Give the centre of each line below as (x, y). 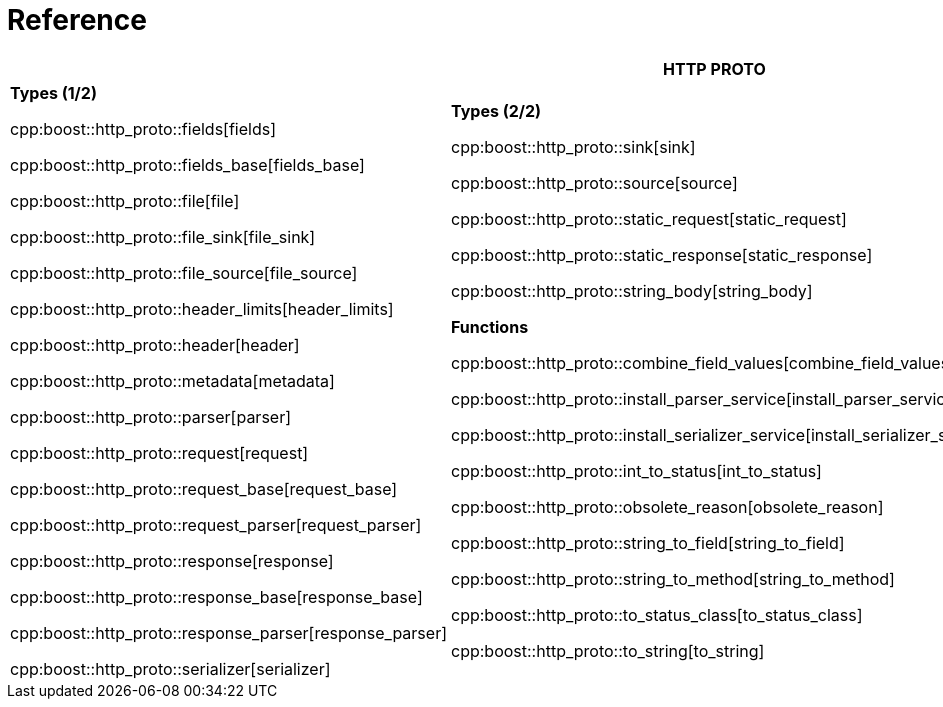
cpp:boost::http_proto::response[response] (172, 560)
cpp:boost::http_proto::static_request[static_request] (648, 218)
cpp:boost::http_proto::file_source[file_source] (184, 272)
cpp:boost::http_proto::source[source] (594, 182)
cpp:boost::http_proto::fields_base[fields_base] (187, 164)
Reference (77, 20)
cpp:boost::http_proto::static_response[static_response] (661, 254)
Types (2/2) (496, 110)
